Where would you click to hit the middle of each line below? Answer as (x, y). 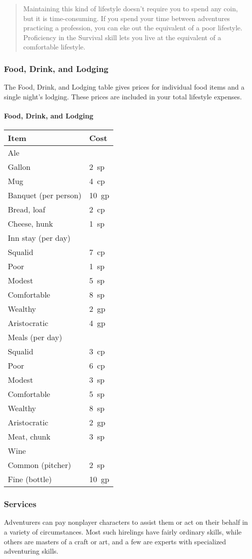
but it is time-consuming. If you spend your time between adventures (126, 18)
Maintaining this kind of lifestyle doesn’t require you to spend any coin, (130, 8)
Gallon (19, 167)
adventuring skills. (31, 551)
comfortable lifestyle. (54, 47)
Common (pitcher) (40, 465)
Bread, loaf (27, 210)
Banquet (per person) (45, 195)
